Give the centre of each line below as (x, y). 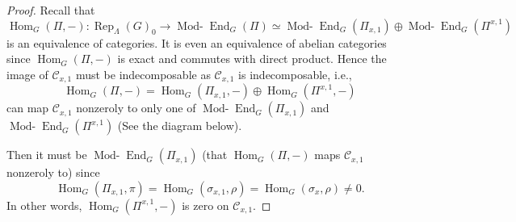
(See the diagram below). (180, 126)
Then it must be (47, 155)
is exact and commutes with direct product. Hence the (252, 59)
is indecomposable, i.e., (295, 74)
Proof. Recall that (51, 10)
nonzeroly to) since (53, 172)
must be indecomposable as (143, 74)
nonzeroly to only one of (136, 108)
